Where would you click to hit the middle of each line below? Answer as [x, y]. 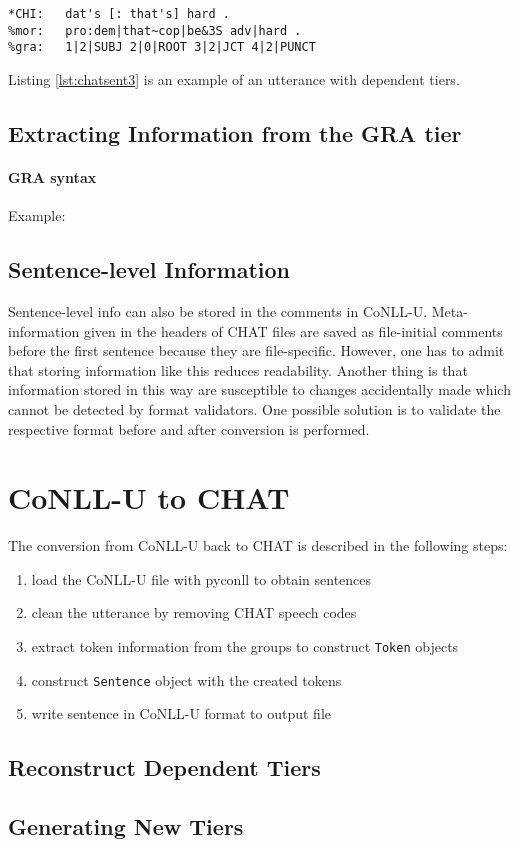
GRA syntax [52, 176]
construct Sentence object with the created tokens [186, 679]
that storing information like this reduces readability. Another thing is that [238, 369]
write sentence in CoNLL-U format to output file [181, 713]
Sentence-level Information [149, 269]
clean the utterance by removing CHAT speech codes [194, 612]
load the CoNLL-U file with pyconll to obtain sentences [201, 578]
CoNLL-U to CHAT [149, 497]
